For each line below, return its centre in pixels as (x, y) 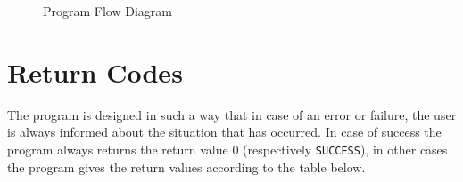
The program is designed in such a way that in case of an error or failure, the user (232, 114)
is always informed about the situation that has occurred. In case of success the (224, 132)
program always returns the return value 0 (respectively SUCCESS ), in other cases (227, 149)
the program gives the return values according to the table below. (186, 166)
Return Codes (95, 71)
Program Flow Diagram (107, 11)
